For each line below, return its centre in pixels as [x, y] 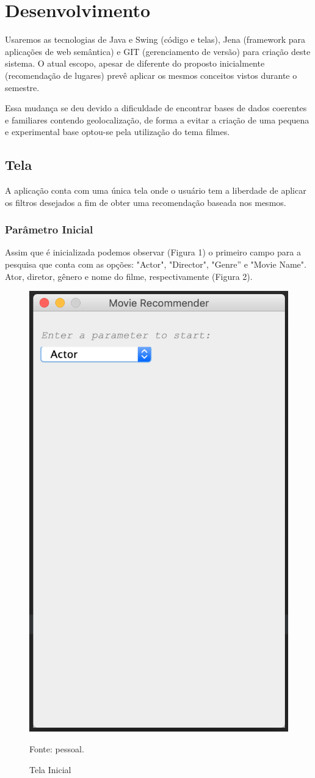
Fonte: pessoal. [57, 749]
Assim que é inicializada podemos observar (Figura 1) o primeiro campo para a [153, 252]
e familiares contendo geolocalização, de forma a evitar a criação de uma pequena [157, 119]
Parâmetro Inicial [49, 229]
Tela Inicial [50, 769]
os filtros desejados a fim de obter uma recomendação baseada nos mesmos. [146, 202]
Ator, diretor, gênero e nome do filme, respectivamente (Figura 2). [129, 276]
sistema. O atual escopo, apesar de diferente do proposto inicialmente [135, 63]
